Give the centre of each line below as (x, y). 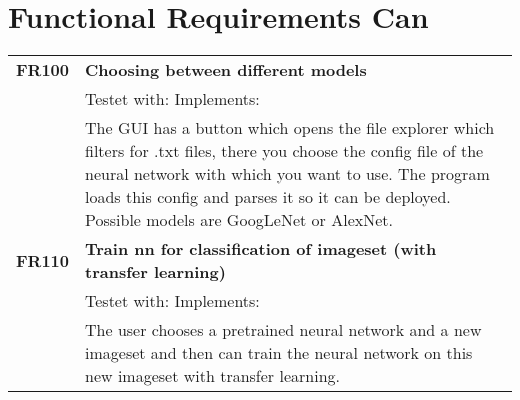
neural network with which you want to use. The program (287, 174)
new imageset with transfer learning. (212, 376)
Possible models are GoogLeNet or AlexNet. (239, 220)
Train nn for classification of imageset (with (261, 249)
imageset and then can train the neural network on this (279, 353)
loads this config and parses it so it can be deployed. (268, 197)
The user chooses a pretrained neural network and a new (283, 330)
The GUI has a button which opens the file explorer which (290, 128)
